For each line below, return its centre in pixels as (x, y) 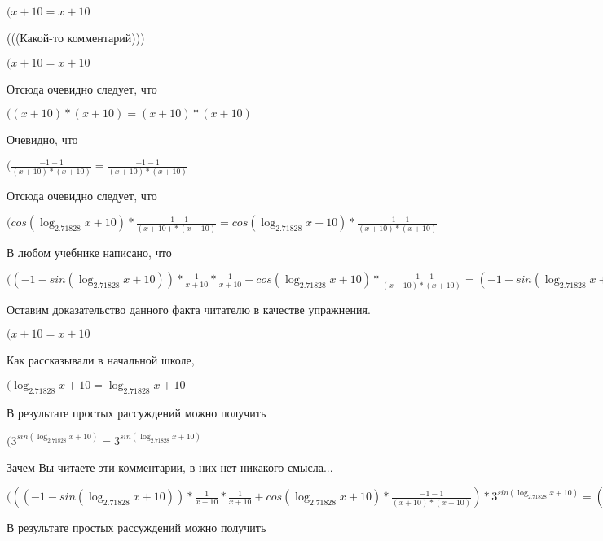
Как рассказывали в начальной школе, (101, 360)
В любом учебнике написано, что (89, 252)
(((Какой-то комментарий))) (76, 37)
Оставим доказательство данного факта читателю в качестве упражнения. (189, 309)
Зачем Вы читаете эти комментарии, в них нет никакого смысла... (170, 467)
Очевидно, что (42, 140)
